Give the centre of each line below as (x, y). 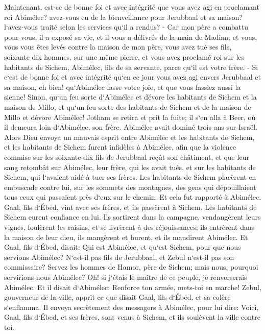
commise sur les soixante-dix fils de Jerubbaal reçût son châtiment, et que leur (127, 157)
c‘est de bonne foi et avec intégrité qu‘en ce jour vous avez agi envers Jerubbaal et (132, 77)
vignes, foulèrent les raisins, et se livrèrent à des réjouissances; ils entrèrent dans (129, 227)
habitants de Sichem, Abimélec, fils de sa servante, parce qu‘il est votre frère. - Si (131, 67)
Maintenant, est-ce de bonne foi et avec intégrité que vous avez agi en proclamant (132, 7)
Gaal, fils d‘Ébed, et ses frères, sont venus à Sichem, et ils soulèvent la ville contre (132, 317)
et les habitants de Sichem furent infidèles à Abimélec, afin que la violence (120, 147)
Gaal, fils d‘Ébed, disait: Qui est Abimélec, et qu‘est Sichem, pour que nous (123, 247)
